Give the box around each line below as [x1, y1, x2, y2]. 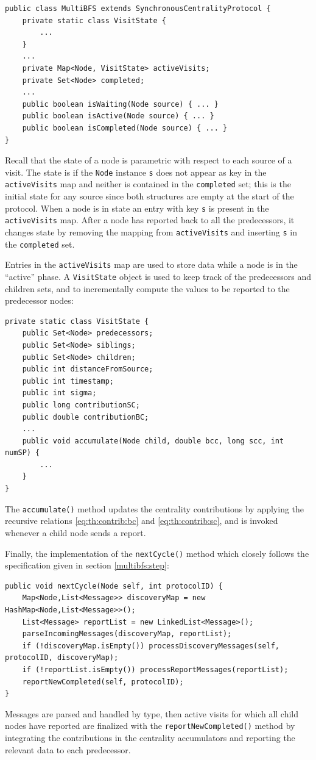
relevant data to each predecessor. [5, 743, 131, 756]
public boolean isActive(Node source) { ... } [22, 112, 214, 121]
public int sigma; [22, 389, 97, 398]
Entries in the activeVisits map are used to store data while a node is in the [5, 258, 298, 271]
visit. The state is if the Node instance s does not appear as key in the [5, 165, 267, 178]
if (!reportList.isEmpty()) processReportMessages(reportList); [22, 665, 289, 674]
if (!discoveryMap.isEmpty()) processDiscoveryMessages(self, [22, 641, 280, 650]
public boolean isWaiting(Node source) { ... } [22, 99, 219, 109]
